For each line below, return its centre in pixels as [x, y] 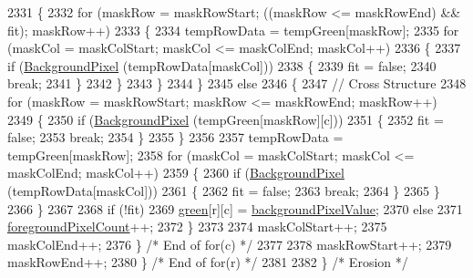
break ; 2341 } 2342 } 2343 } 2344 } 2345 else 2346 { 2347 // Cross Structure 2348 [237, 83]
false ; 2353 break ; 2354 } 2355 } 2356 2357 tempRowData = [175, 137]
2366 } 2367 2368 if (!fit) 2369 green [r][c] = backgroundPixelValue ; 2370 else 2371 [235, 208]
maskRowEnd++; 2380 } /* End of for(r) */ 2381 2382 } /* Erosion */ [208, 262]
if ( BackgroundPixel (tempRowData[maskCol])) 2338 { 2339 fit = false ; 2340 [222, 65]
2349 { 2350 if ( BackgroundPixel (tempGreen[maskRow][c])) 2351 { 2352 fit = [226, 119]
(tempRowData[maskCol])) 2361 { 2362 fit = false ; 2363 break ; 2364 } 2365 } [224, 190]
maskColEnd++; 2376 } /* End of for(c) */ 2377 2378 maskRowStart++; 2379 [230, 244]
